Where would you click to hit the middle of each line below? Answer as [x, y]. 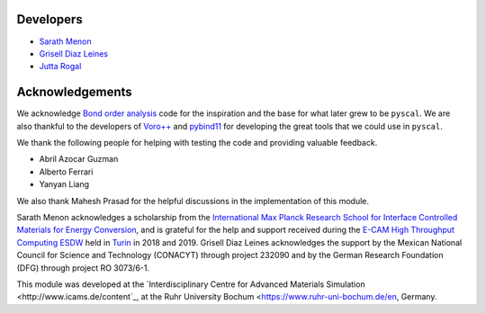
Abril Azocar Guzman [79, 159]
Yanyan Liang [64, 184]
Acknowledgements [74, 92]
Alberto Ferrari [66, 172]
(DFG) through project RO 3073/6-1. [83, 268]
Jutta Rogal [60, 67]
